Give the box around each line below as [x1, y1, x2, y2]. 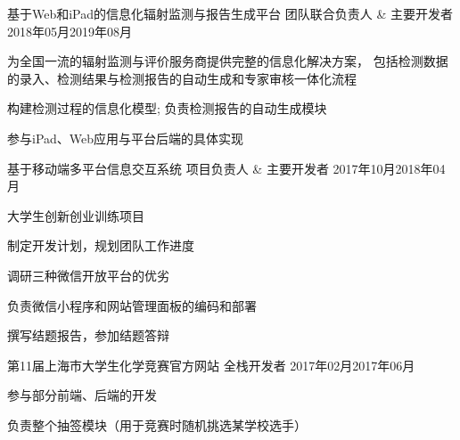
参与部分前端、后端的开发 [7, 386, 157, 404]
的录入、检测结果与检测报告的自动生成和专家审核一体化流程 [7, 69, 357, 87]
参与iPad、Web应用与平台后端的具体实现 [7, 128, 244, 147]
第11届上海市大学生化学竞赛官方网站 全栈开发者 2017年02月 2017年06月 [7, 355, 415, 374]
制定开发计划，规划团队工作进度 [7, 236, 194, 255]
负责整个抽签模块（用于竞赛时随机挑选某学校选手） [7, 415, 307, 434]
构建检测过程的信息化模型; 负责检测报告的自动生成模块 [7, 99, 327, 118]
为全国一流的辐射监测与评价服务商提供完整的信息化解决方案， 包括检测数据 [7, 52, 448, 70]
